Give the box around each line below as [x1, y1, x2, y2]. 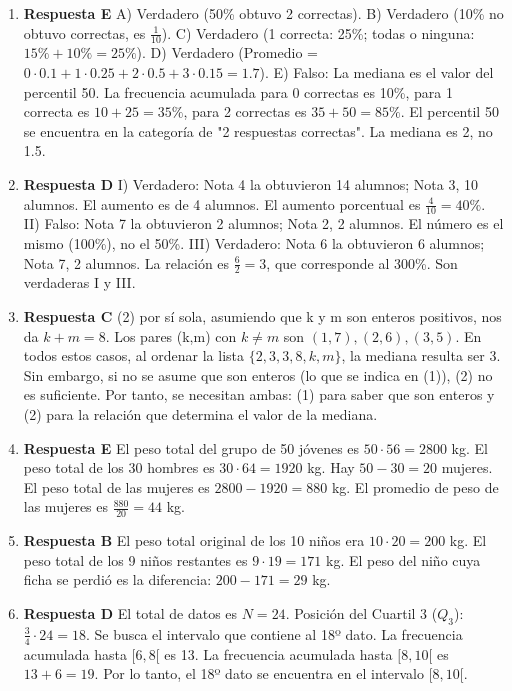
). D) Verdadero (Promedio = [136, 42, 318, 63]
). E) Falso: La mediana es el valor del [259, 62, 494, 83]
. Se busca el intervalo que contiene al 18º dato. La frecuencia [85, 623, 463, 644]
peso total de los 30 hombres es [23, 457, 215, 478]
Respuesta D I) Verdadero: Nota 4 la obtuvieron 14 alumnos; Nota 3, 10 [23, 173, 479, 194]
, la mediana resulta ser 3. [341, 345, 501, 366]
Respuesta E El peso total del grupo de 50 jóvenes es [23, 437, 360, 458]
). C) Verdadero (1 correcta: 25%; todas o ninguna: [161, 22, 475, 43]
